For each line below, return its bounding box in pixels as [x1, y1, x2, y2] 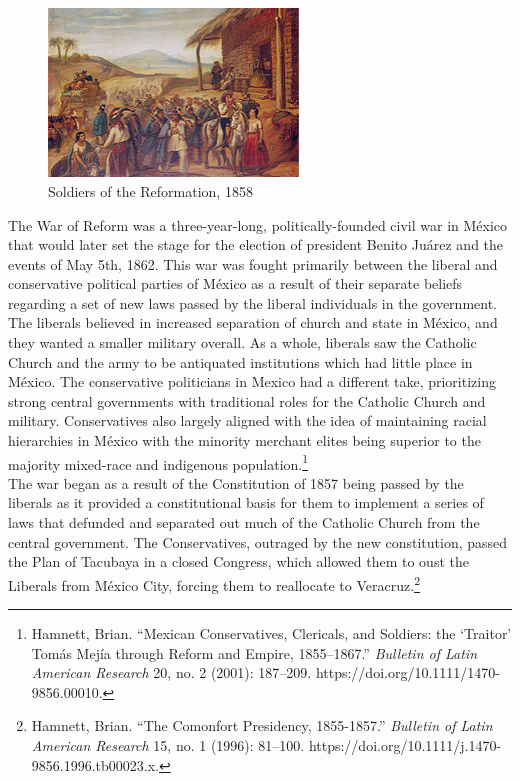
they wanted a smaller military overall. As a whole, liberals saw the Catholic [8, 332, 477, 353]
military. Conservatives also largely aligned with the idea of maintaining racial [8, 410, 487, 431]
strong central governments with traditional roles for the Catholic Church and [8, 390, 486, 411]
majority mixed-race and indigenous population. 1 [8, 450, 309, 474]
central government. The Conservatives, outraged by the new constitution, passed [8, 531, 508, 552]
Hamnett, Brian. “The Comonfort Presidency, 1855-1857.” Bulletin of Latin [31, 715, 493, 736]
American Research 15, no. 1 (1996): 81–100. [31, 735, 305, 756]
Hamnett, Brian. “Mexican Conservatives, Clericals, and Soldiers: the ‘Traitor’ [31, 623, 512, 644]
